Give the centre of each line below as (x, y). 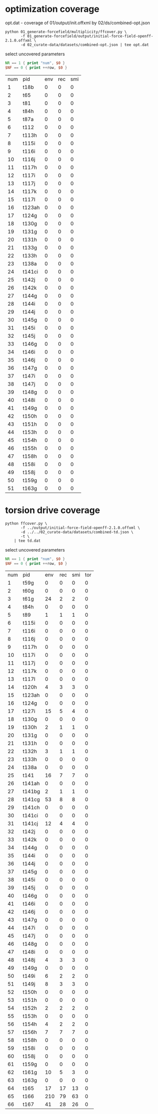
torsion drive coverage (53, 510)
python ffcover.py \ (26, 523)
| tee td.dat (27, 541)
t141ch (31, 807)
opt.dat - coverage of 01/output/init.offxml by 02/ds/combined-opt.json (78, 23)
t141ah (31, 784)
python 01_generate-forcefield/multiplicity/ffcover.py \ (66, 32)
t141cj (30, 824)
